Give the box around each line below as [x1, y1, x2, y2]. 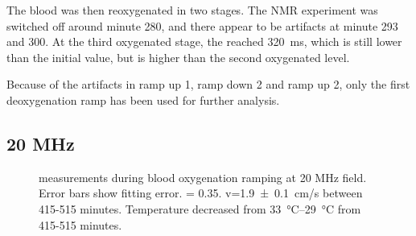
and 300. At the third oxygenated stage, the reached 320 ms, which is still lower [6, 33, 402, 50]
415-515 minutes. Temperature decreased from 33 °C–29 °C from [39, 200, 361, 217]
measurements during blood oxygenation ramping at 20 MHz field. [39, 168, 367, 185]
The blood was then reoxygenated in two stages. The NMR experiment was [6, 2, 378, 18]
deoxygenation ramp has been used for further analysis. [6, 91, 280, 108]
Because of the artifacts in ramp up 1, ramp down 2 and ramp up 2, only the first [6, 76, 410, 93]
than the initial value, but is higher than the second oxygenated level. [6, 48, 350, 65]
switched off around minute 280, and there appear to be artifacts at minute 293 [6, 17, 398, 34]
